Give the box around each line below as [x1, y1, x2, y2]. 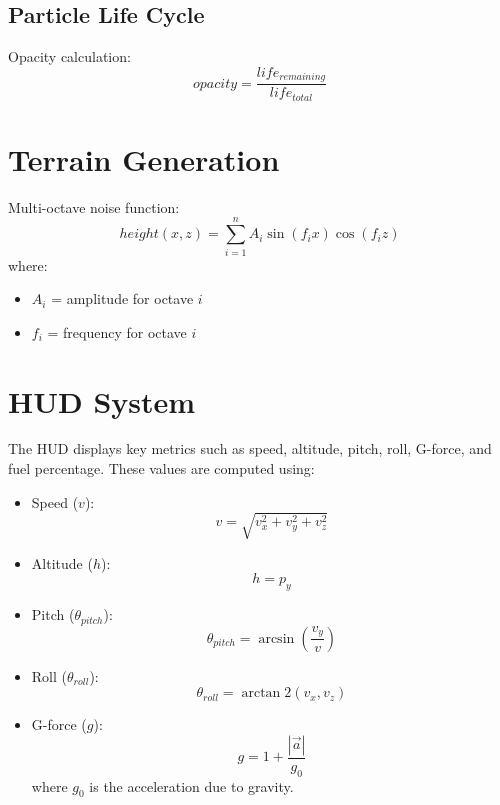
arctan [241, 686, 281, 701]
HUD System [8, 380, 196, 421]
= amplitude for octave [51, 288, 194, 309]
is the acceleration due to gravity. [89, 775, 294, 796]
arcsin [258, 631, 295, 646]
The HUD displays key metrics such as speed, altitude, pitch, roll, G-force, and [8, 438, 492, 459]
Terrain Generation [8, 138, 280, 179]
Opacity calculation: [8, 46, 131, 67]
